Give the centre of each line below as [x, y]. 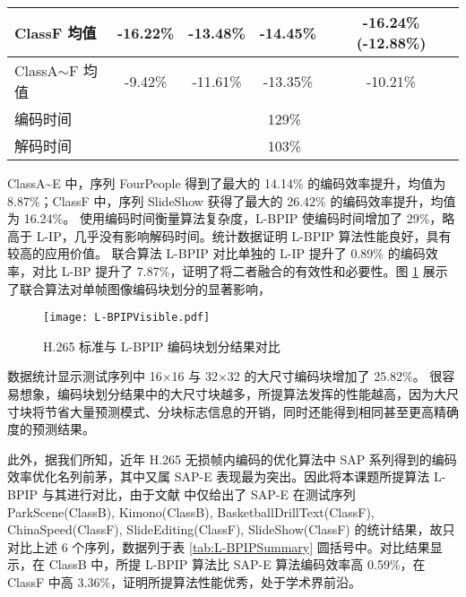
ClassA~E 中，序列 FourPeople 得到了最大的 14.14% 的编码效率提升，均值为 [227, 183]
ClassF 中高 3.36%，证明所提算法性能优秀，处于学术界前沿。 [185, 581]
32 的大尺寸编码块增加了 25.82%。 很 [335, 376]
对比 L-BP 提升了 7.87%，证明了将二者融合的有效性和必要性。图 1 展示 [240, 270]
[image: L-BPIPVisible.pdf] [127, 318]
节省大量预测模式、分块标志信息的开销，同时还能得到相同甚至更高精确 [251, 411]
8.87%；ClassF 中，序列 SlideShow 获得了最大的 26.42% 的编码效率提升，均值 [232, 200]
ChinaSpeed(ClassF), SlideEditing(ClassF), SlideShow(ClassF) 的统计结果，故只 [231, 529]
